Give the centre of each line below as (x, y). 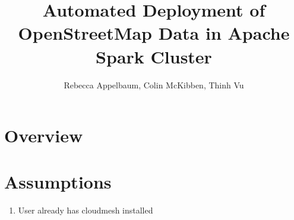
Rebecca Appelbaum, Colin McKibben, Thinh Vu (154, 85)
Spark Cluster (154, 56)
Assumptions (58, 182)
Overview (44, 135)
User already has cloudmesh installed (86, 210)
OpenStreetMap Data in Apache (154, 33)
